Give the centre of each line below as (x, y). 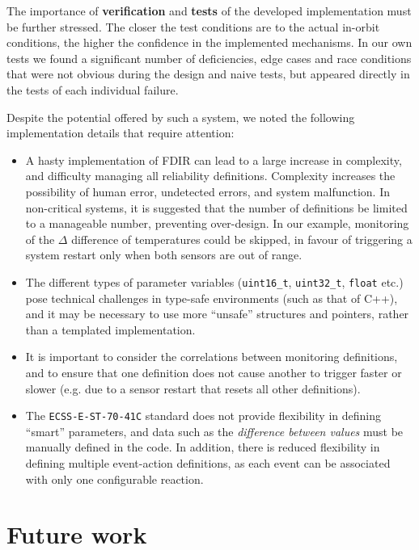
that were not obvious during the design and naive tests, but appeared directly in (208, 74)
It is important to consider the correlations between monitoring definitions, (212, 357)
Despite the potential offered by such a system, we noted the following (181, 117)
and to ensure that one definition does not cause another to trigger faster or (214, 372)
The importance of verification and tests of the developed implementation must (209, 10)
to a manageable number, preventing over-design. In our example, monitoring (217, 223)
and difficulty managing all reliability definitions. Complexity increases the (210, 176)
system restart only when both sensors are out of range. (164, 255)
